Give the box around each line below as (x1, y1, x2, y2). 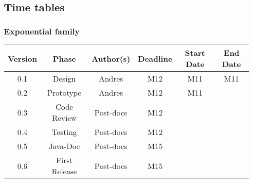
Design (53, 73, 76, 84)
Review (52, 112, 77, 123)
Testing (52, 126, 77, 137)
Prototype (47, 87, 82, 98)
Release (52, 166, 77, 177)
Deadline (138, 52, 173, 64)
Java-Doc (48, 140, 80, 151)
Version (8, 52, 37, 64)
